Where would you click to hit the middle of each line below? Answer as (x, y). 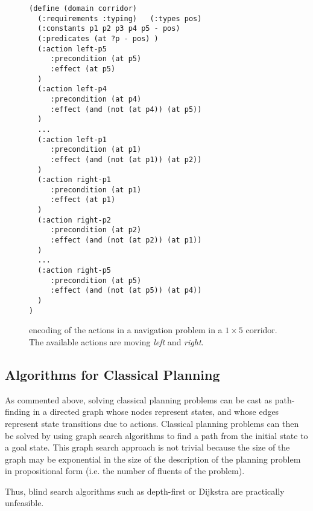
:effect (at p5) (83, 69)
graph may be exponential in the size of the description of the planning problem (153, 459)
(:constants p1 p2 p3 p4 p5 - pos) (109, 29)
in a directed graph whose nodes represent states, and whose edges (156, 412)
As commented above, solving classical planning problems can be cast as (139, 399)
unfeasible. (24, 503)
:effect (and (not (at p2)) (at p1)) (126, 240)
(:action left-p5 (72, 49)
